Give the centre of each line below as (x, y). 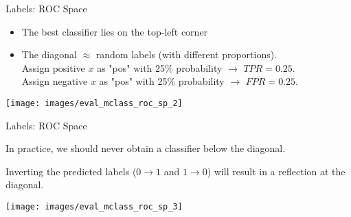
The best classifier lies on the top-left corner (115, 31)
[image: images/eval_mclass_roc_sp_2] (94, 103)
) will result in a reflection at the (276, 171)
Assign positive (53, 67)
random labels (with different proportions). (186, 54)
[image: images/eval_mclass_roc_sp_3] (94, 207)
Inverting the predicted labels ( (71, 171)
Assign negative (55, 81)
